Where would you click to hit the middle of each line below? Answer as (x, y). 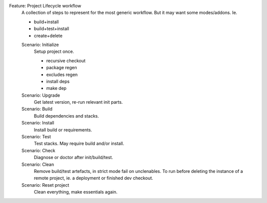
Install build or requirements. (63, 130)
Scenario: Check (38, 150)
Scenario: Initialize (40, 44)
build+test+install (51, 29)
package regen (62, 68)
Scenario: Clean (38, 164)
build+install (46, 22)
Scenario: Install (38, 123)
